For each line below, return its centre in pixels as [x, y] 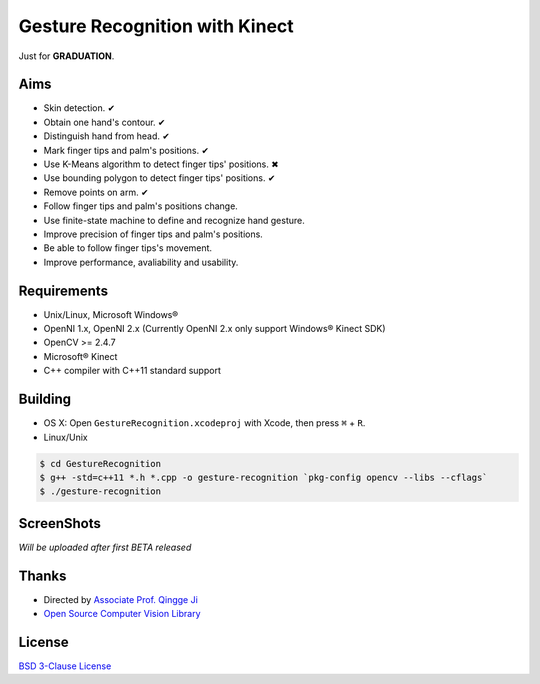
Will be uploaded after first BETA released [105, 547]
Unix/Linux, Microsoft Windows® [111, 314]
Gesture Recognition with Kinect [156, 26]
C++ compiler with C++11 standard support [132, 371]
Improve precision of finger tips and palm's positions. [153, 234]
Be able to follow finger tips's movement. [128, 248]
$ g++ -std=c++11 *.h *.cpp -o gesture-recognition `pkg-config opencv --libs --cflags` [264, 477]
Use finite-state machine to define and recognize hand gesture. [174, 220]
